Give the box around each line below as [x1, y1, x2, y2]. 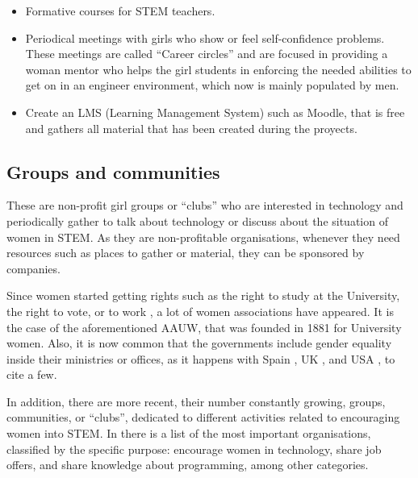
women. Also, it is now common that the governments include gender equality [6, 335, 392, 351]
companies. [6, 260, 61, 276]
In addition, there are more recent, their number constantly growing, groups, [6, 393, 386, 409]
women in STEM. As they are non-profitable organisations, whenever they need [6, 228, 400, 245]
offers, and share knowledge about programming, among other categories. [6, 456, 369, 473]
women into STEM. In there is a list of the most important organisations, [6, 425, 371, 442]
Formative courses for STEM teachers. [25, 2, 215, 19]
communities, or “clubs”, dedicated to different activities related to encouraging [6, 409, 400, 426]
